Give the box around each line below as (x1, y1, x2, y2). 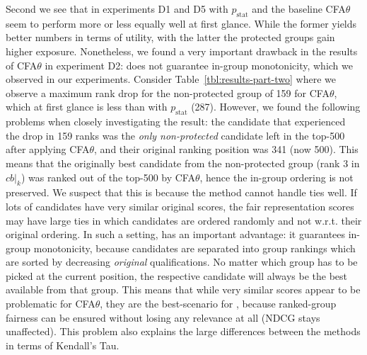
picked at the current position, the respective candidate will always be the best (6, 268, 348, 283)
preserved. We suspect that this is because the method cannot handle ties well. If (6, 185, 357, 200)
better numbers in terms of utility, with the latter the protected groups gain (6, 30, 335, 45)
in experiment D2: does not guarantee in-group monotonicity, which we (45, 57, 353, 72)
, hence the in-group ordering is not (199, 169, 354, 184)
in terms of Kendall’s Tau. (6, 337, 120, 352)
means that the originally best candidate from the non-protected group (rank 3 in (6, 155, 360, 170)
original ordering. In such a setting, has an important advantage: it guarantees (6, 227, 346, 242)
